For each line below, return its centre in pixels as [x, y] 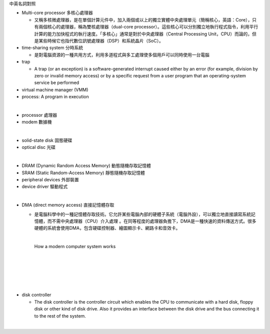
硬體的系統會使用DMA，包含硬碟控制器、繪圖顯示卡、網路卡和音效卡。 [107, 228]
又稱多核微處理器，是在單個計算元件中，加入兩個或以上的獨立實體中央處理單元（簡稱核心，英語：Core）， [143, 19]
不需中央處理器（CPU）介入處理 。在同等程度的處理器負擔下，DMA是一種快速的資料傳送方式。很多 [154, 221]
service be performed [57, 83]
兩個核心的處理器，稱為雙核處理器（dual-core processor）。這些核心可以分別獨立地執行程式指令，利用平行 [148, 27]
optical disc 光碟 [39, 147]
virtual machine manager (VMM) [55, 89]
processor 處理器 [39, 115]
